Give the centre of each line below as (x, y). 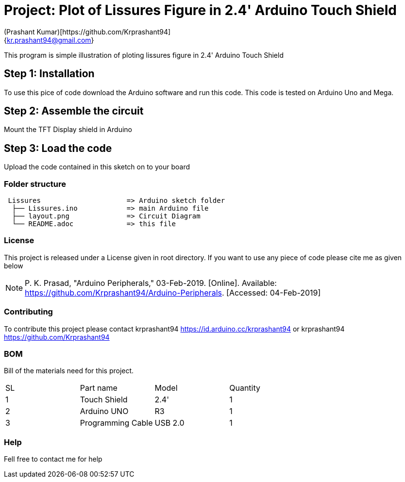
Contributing (28, 312)
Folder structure (35, 184)
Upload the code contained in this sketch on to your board (97, 167)
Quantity (245, 388)
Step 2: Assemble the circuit (74, 111)
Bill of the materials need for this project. (69, 371)
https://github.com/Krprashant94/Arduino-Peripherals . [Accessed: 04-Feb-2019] (173, 292)
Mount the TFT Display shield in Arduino (68, 130)
